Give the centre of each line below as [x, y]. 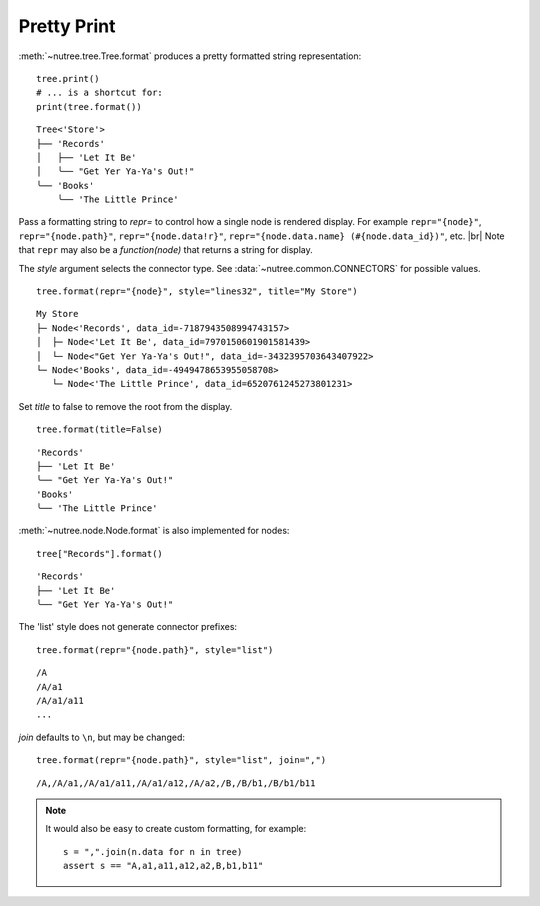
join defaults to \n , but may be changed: [101, 737]
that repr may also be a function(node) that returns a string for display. [166, 250]
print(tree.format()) [89, 106]
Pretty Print [67, 26]
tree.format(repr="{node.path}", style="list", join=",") [181, 760]
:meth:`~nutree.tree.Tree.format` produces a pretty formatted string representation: [190, 56]
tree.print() [68, 78]
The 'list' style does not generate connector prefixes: [128, 627]
